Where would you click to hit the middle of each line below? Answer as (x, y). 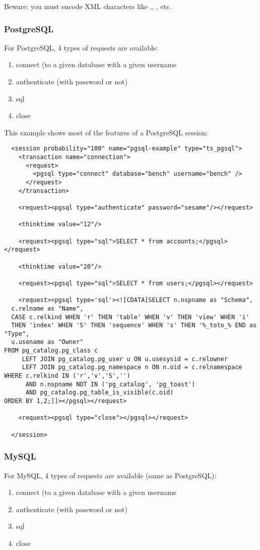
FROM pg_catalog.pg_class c (51, 351)
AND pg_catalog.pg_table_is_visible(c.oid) (100, 393)
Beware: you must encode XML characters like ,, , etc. (88, 6)
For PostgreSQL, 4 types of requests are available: (81, 47)
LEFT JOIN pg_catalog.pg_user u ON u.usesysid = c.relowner (125, 359)
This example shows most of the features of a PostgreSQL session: (106, 132)
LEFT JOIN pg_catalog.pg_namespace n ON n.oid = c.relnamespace (132, 367)
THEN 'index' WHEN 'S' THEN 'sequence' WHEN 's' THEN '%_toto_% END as (134, 326)
